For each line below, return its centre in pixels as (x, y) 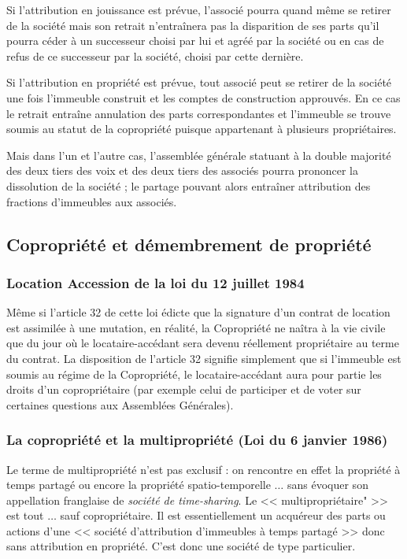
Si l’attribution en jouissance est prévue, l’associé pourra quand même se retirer (199, 9)
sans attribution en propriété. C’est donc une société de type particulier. (181, 546)
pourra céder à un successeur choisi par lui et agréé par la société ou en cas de (195, 41)
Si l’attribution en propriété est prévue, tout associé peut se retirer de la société (199, 82)
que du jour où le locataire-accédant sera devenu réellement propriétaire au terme (203, 343)
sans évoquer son (327, 485)
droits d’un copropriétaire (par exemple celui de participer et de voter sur (184, 389)
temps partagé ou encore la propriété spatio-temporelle (139, 485)
